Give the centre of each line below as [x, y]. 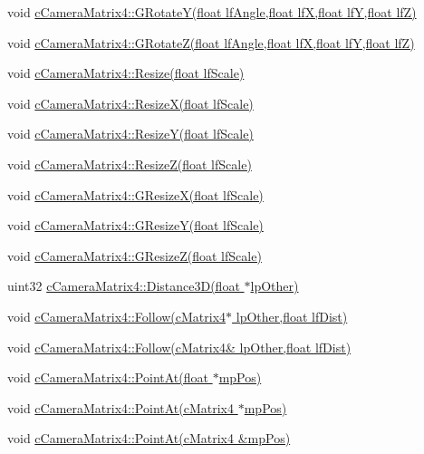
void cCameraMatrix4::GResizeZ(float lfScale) [135, 255]
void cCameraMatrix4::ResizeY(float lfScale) [130, 134]
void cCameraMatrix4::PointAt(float [108, 377]
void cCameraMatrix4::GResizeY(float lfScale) [135, 225]
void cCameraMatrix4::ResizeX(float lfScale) [130, 103]
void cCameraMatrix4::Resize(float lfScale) [126, 73]
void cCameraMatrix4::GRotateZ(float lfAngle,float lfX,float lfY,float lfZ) [211, 42]
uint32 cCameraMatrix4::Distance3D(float [124, 286]
